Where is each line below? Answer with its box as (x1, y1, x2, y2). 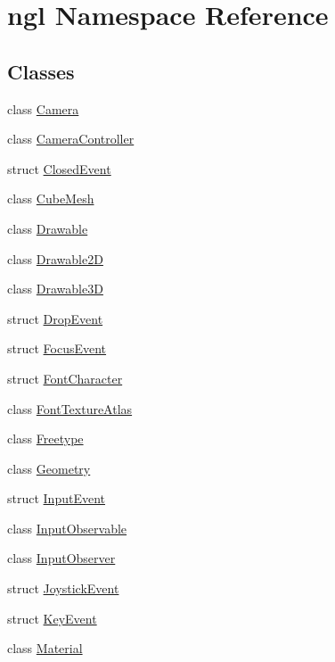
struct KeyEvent (7, 608, 97, 627)
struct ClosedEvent (7, 159, 111, 178)
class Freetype (7, 429, 84, 448)
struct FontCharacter (7, 368, 123, 387)
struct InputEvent (7, 489, 106, 508)
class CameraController (7, 129, 135, 148)
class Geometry (7, 459, 91, 477)
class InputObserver (7, 549, 116, 567)
